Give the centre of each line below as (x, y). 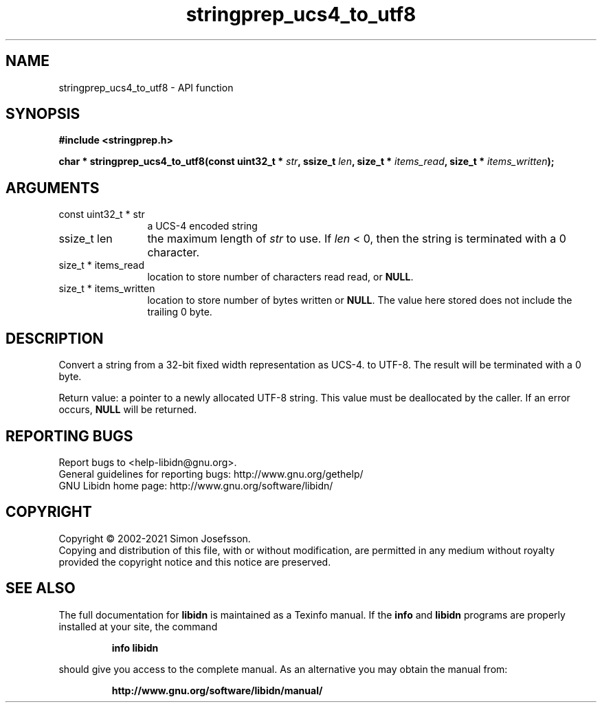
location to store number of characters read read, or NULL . (280, 277)
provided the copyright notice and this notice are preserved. (195, 562)
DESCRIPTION (55, 338)
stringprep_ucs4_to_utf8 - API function (146, 87)
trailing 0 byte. (180, 312)
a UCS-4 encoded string (202, 226)
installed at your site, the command (138, 626)
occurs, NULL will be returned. (128, 410)
